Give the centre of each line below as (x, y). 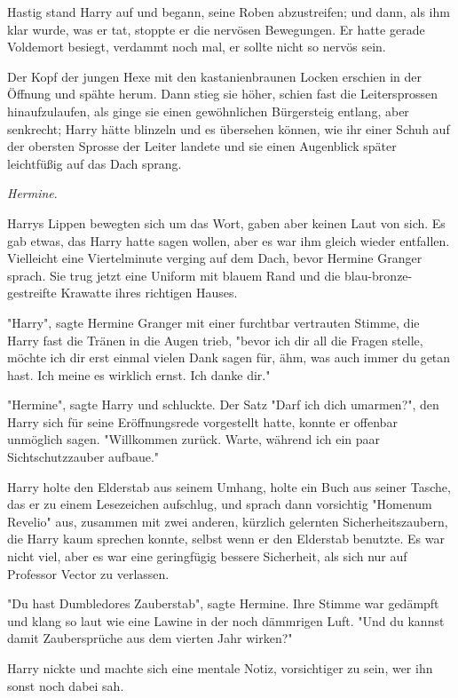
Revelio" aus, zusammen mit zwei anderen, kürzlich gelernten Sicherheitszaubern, (228, 521)
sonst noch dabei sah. (66, 685)
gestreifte (32, 293)
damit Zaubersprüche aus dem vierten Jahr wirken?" (150, 638)
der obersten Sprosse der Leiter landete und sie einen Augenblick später (202, 146)
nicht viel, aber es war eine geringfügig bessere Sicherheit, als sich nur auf (207, 556)
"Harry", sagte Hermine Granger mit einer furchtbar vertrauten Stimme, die (213, 322)
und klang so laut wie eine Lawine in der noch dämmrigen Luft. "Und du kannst (226, 620)
